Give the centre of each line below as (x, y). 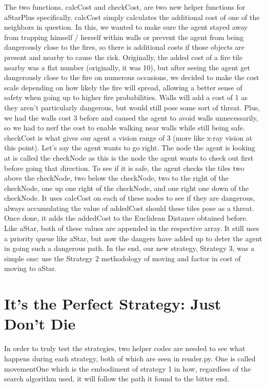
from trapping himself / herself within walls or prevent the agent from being (124, 37)
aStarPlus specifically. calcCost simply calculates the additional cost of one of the (132, 17)
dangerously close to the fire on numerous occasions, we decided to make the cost (132, 77)
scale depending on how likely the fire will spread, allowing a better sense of (123, 87)
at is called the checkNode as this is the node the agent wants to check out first (129, 157)
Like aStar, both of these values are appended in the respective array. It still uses (132, 228)
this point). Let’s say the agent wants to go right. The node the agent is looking (130, 148)
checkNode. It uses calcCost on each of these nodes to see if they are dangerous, (130, 198)
